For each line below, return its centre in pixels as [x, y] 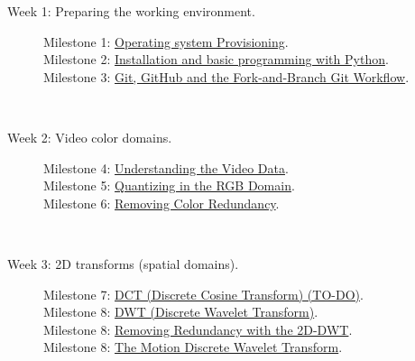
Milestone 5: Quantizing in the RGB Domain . [169, 185]
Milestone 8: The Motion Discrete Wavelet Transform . [193, 347]
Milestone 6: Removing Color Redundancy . [161, 203]
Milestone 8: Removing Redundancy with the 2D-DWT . [198, 329]
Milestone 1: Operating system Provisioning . [166, 41]
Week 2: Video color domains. [90, 137]
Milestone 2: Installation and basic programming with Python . [216, 59]
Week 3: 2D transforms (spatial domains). [123, 263]
